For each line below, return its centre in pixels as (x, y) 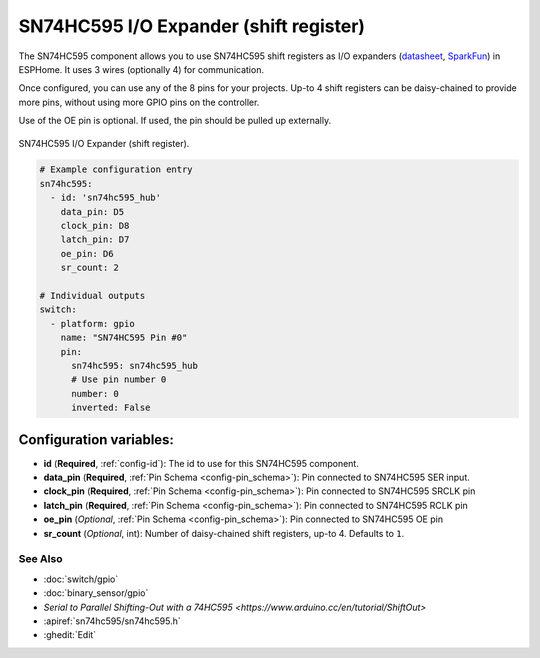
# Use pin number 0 (119, 379)
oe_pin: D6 (87, 253)
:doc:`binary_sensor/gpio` (96, 593)
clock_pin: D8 (95, 226)
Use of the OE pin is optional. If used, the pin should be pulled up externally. (175, 121)
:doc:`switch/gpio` (81, 579)
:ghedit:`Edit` (70, 635)
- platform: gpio (92, 323)
